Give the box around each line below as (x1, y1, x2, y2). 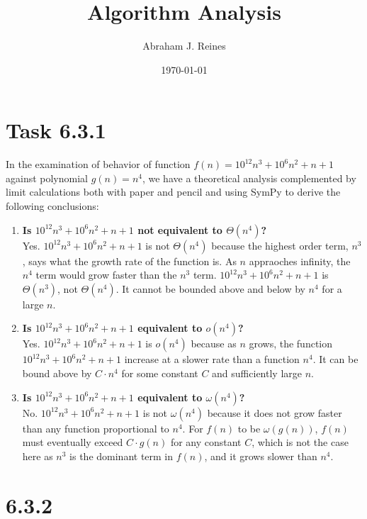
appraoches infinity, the (249, 253, 351, 268)
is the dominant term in (69, 448, 174, 463)
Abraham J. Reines (142, 38, 226, 53)
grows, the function (249, 336, 333, 351)
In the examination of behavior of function (6, 157, 191, 172)
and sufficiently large (212, 366, 302, 380)
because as (191, 336, 237, 351)
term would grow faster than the (35, 267, 177, 282)
